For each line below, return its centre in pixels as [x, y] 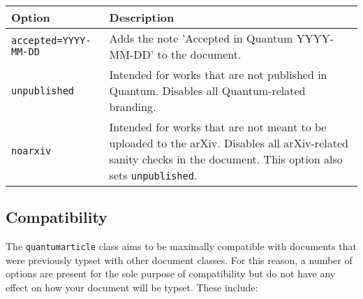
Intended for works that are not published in [218, 74]
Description [142, 17]
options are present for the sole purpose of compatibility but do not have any [171, 274]
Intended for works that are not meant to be [218, 127]
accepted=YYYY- [51, 41]
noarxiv [31, 151]
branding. [133, 107]
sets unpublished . [153, 175]
